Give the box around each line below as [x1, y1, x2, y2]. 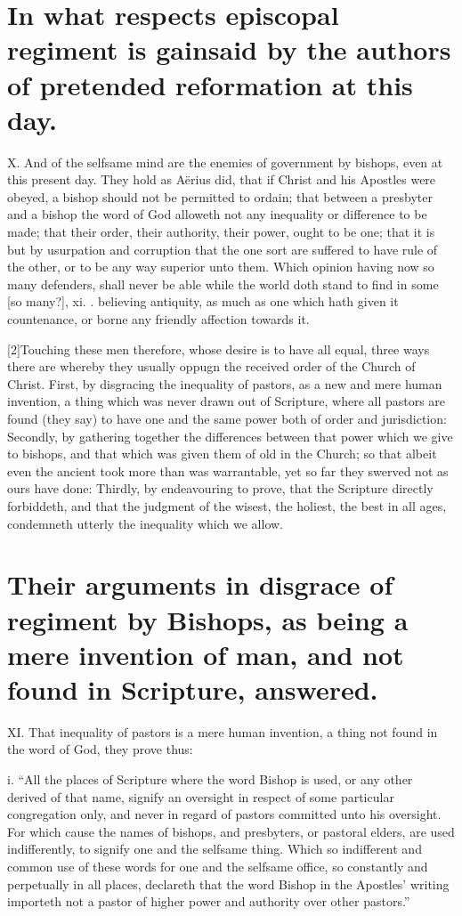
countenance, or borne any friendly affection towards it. [7, 310, 310, 328]
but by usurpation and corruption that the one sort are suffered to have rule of [7, 239, 438, 258]
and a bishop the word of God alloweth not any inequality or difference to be [7, 205, 427, 223]
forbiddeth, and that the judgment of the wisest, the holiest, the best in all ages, [7, 496, 447, 515]
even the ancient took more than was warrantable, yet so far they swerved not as [7, 461, 449, 480]
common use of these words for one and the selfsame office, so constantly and [7, 857, 428, 875]
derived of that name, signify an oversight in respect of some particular [7, 787, 394, 806]
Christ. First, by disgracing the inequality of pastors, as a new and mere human [7, 374, 442, 393]
